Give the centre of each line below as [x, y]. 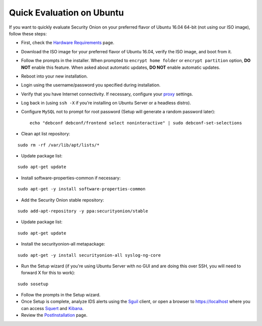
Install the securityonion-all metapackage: [63, 244]
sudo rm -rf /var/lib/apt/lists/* [58, 145]
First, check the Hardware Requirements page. [68, 43]
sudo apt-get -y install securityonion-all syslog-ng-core [89, 255]
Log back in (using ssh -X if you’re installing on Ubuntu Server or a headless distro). [106, 103]
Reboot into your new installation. [55, 76]
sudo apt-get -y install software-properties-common [82, 189]
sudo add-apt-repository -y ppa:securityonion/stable [83, 211]
